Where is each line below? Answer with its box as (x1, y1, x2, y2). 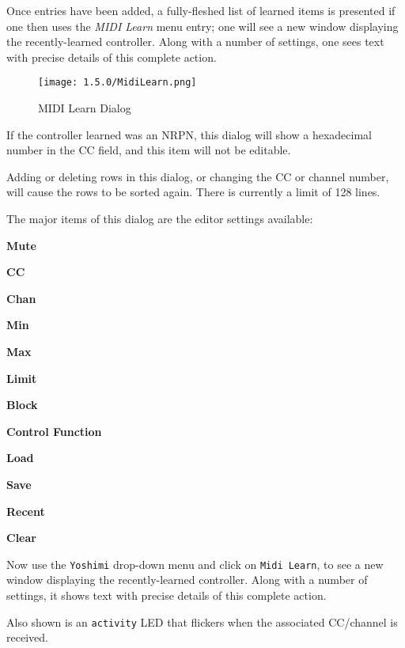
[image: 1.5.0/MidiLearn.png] (38, 77, 197, 89)
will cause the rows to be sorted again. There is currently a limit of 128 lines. (6, 184, 380, 200)
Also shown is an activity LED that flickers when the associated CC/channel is (6, 613, 398, 630)
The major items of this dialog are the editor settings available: (6, 210, 313, 226)
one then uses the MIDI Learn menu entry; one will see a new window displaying (6, 17, 399, 34)
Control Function (6, 423, 102, 439)
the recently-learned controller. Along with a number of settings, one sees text (6, 33, 384, 50)
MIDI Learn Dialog (38, 100, 131, 116)
